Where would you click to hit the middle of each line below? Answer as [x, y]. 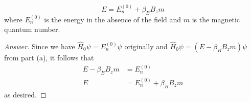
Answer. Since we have [40, 46]
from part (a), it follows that [49, 57]
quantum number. [32, 29]
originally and [146, 46]
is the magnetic [216, 19]
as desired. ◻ [25, 94]
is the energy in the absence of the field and [113, 19]
